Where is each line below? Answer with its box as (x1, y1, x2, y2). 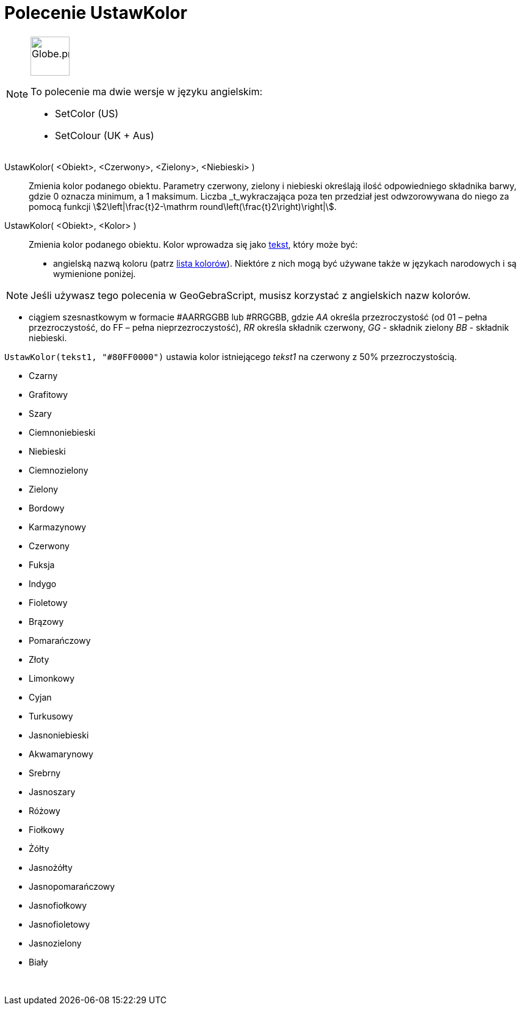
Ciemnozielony (29, 464, 88, 475)
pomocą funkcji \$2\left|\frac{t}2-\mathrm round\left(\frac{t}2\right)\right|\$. (29, 201, 337, 212)
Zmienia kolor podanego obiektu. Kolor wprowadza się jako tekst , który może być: (29, 239, 358, 250)
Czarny (29, 370, 58, 381)
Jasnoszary (29, 786, 76, 797)
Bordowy (29, 502, 65, 513)
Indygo (29, 578, 57, 589)
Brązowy (29, 616, 64, 627)
